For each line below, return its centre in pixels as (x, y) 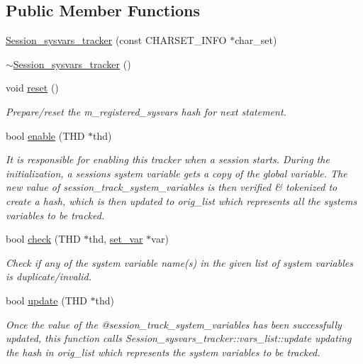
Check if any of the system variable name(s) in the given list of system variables (179, 262)
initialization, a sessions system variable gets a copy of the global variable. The (177, 173)
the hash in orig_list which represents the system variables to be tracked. (163, 352)
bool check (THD (43, 239)
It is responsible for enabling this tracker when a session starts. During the (168, 159)
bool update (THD (46, 300)
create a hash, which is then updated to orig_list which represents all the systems (181, 200)
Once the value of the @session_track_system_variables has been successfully (174, 324)
